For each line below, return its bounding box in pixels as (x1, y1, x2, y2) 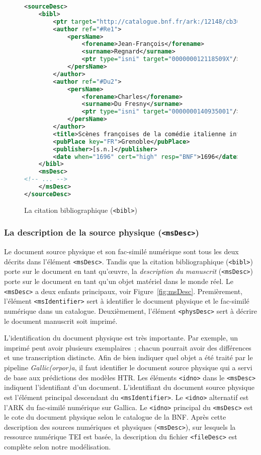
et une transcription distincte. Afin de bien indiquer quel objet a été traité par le (4, 352, 253, 363)
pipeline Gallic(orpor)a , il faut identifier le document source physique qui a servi (4, 362, 252, 373)
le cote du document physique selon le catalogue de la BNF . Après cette (4, 412, 226, 422)
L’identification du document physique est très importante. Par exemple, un (4, 332, 238, 343)
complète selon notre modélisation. (4, 441, 111, 452)
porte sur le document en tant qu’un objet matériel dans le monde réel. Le (4, 276, 233, 287)
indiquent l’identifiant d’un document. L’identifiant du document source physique (4, 382, 254, 392)
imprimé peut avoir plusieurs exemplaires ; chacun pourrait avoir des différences (4, 342, 251, 353)
